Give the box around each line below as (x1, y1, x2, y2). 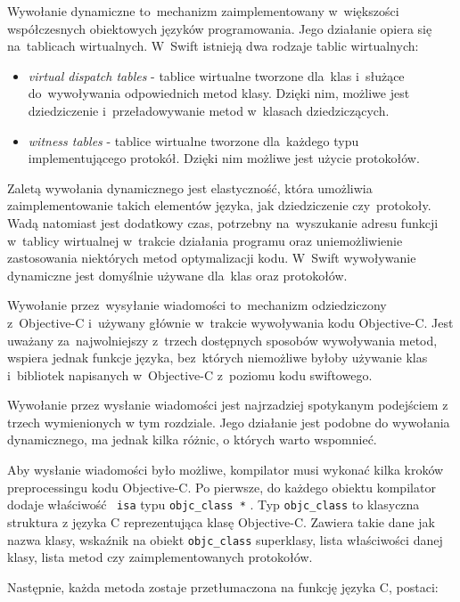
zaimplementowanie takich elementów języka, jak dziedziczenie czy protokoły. (7, 196, 431, 215)
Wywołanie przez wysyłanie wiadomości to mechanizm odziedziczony (7, 296, 387, 314)
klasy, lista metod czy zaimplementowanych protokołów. (7, 548, 313, 566)
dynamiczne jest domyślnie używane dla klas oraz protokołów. (7, 265, 348, 284)
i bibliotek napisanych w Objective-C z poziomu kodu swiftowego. (7, 365, 373, 384)
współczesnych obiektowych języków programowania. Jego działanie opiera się (7, 19, 432, 37)
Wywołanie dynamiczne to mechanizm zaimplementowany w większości (7, 2, 399, 20)
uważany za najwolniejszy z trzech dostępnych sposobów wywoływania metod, (7, 330, 438, 349)
